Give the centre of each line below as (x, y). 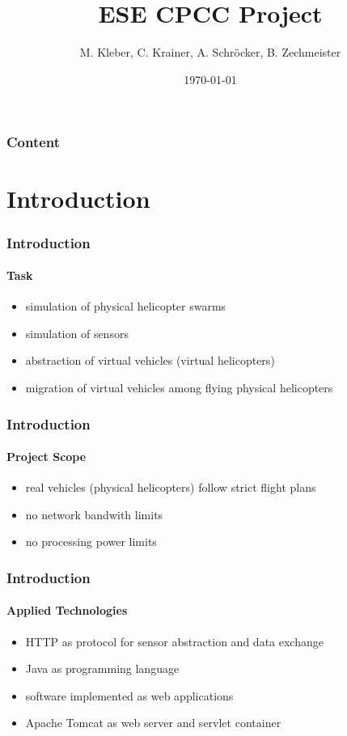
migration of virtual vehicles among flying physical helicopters (179, 388)
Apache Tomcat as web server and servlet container (153, 723)
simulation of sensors (77, 333)
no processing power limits (91, 541)
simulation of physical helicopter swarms (126, 306)
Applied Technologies (67, 610)
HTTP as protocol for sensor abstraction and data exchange (174, 641)
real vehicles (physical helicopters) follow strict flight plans (171, 487)
